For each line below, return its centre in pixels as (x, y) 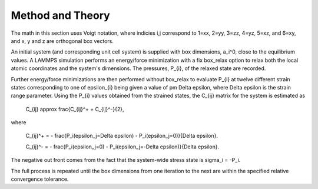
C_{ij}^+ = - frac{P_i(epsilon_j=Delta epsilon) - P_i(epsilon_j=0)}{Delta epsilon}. (122, 136)
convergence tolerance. (40, 179)
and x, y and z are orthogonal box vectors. (62, 41)
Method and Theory (60, 15)
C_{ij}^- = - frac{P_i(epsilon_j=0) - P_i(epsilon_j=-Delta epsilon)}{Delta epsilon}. (122, 147)
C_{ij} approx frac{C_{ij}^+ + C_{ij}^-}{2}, (75, 109)
